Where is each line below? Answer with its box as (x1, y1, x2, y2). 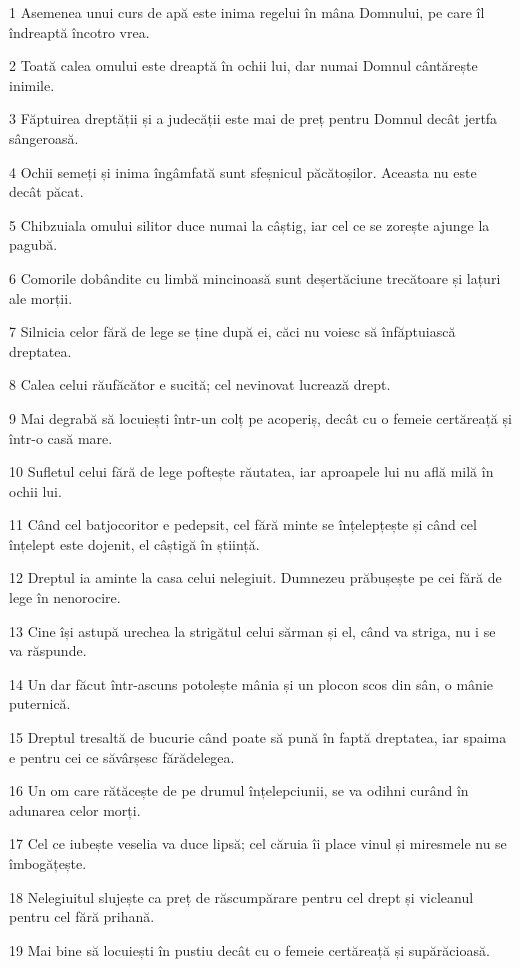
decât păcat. (9, 181, 84, 202)
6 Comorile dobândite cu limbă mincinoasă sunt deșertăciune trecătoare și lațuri (9, 267, 501, 288)
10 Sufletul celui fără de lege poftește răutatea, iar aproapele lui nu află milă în (9, 461, 494, 482)
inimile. (9, 74, 55, 95)
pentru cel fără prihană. (9, 906, 155, 927)
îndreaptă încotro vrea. (9, 21, 150, 42)
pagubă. (9, 234, 58, 255)
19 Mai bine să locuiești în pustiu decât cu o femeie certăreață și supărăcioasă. (9, 939, 490, 960)
